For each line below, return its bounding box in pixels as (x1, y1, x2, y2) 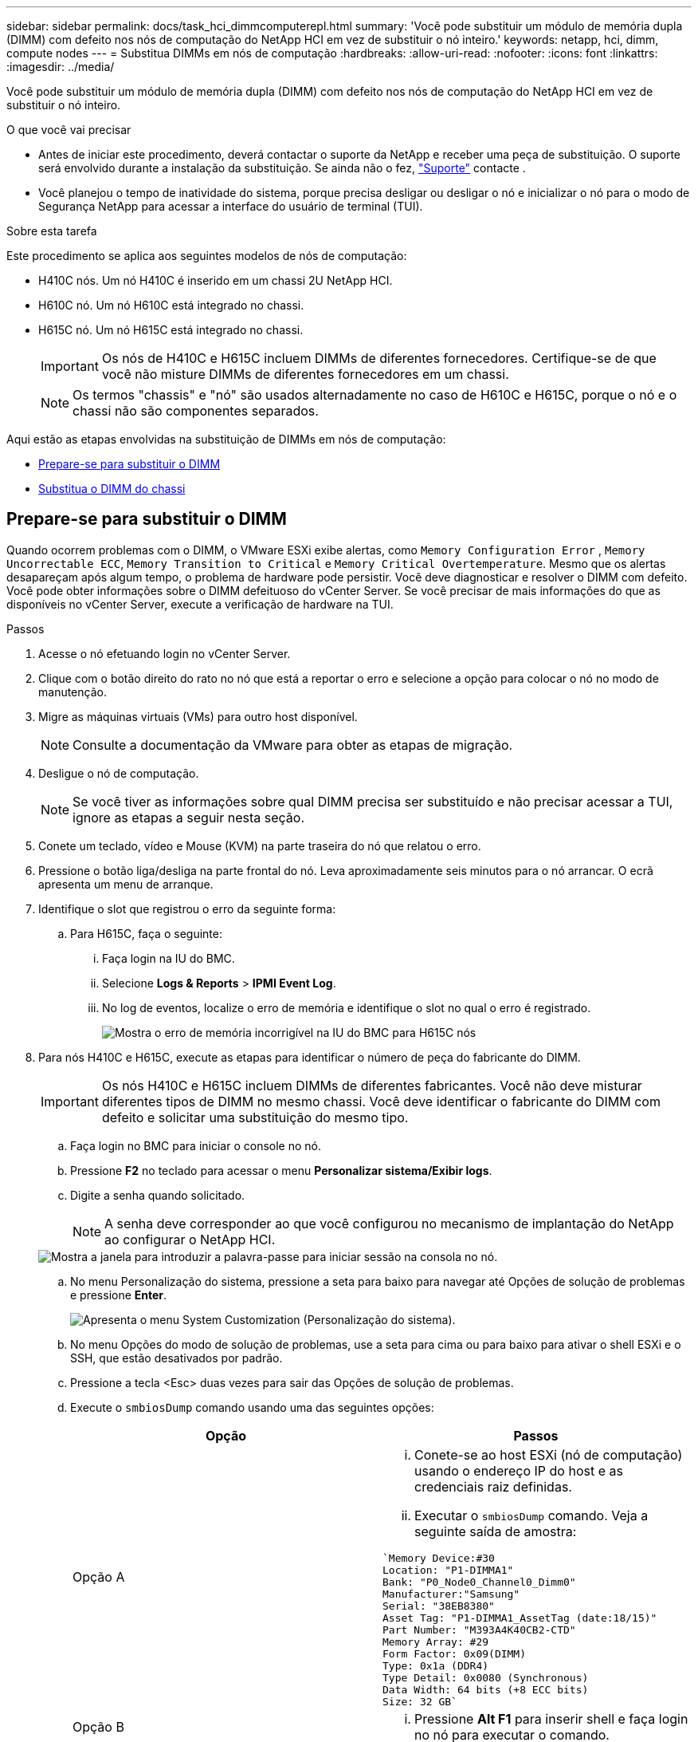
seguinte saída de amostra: (414, 1523, 577, 1539)
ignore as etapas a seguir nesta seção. (73, 809, 305, 826)
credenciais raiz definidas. (414, 1478, 572, 1495)
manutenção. (38, 684, 107, 699)
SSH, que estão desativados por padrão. (70, 1350, 283, 1365)
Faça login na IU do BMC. (102, 951, 235, 965)
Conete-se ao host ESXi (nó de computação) (414, 1446, 683, 1463)
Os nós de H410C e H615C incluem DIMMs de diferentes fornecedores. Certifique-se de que (101, 350, 657, 366)
